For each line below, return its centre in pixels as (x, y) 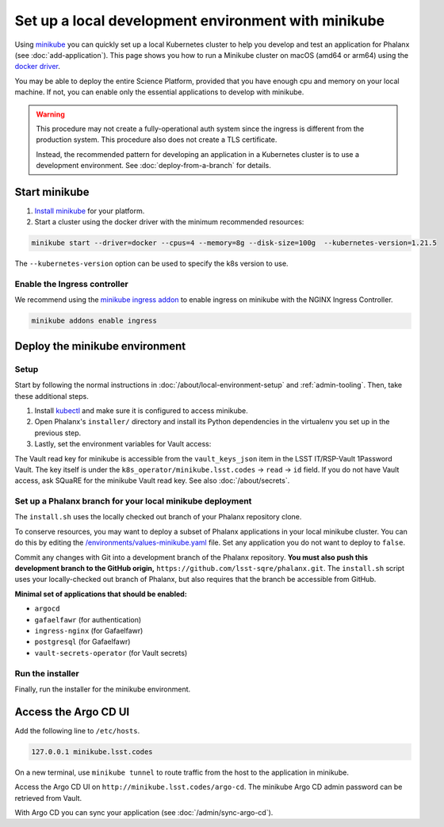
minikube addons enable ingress (94, 321)
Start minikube (52, 191)
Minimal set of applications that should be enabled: (101, 594)
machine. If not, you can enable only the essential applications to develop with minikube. (159, 92)
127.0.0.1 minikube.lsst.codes (92, 752)
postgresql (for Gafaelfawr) (82, 641)
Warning (50, 114)
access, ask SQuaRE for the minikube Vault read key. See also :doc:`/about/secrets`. (152, 481)
